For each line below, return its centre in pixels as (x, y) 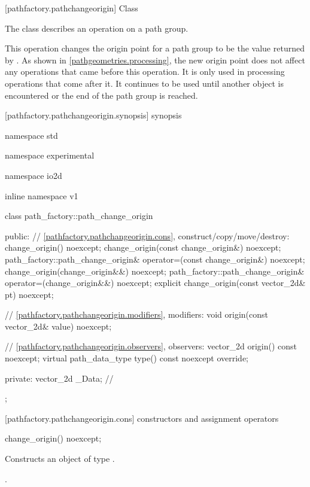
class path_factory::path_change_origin (79, 216)
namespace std (31, 135)
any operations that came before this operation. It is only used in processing (145, 71)
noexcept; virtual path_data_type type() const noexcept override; (127, 358)
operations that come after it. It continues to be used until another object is (144, 83)
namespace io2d (34, 175)
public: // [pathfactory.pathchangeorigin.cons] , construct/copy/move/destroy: (147, 235)
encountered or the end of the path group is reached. (101, 95)
